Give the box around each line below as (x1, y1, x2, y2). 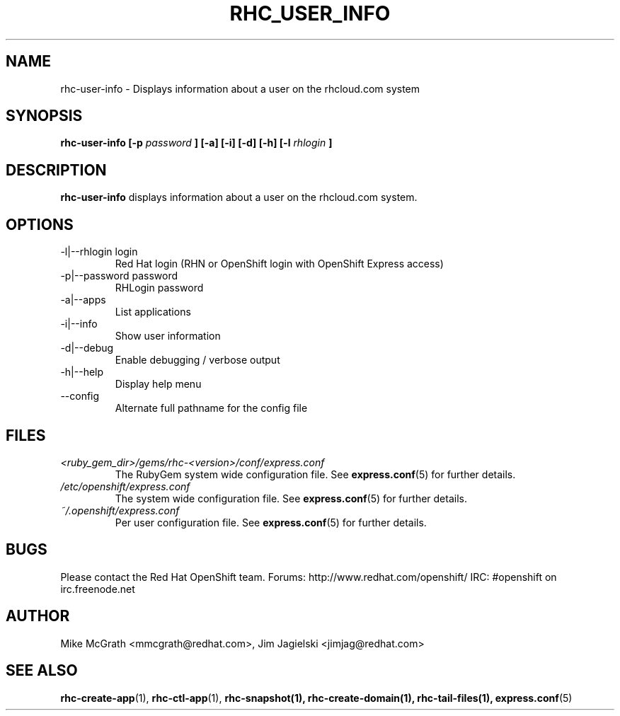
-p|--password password (60, 270, 178, 282)
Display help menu (115, 378, 202, 391)
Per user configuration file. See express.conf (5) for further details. (115, 516, 427, 529)
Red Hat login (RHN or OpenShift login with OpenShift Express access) (115, 258, 444, 270)
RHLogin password (115, 282, 204, 294)
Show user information (115, 330, 221, 342)
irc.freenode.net (60, 582, 135, 595)
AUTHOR (6, 607, 70, 625)
